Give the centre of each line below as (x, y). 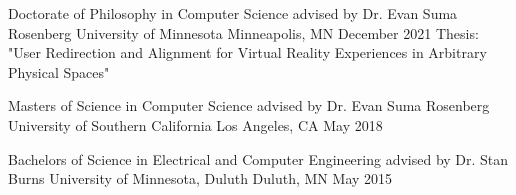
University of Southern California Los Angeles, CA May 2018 (195, 124)
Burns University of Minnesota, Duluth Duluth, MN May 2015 (200, 178)
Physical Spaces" (59, 71)
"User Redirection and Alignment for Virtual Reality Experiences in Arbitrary (247, 52)
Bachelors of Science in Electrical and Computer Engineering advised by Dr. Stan (258, 158)
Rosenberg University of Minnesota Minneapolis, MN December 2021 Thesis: (243, 32)
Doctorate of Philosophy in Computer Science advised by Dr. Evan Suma (233, 13)
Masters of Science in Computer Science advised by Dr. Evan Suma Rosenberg (249, 105)
